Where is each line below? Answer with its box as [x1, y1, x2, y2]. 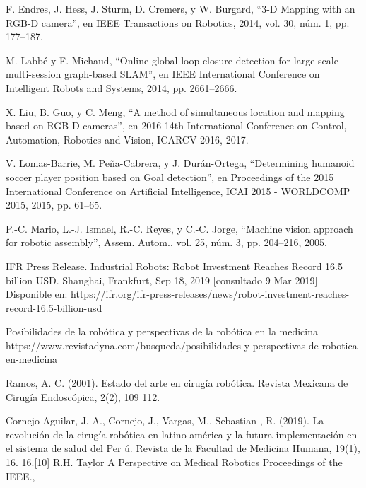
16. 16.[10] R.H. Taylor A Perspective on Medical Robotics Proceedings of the [6, 455, 343, 470]
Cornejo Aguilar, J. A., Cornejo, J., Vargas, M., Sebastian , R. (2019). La [6, 413, 324, 428]
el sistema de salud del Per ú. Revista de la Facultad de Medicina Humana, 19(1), [6, 441, 360, 455]
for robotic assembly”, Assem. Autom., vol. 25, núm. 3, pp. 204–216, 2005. [6, 235, 327, 250]
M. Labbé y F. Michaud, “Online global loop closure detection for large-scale [6, 52, 338, 67]
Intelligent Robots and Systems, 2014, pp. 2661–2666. [6, 80, 237, 95]
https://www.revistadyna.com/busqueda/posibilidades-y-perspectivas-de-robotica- [6, 337, 361, 352]
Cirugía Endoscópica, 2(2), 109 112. [6, 389, 160, 404]
